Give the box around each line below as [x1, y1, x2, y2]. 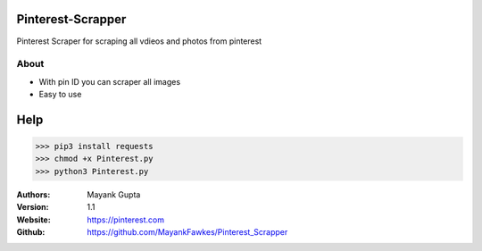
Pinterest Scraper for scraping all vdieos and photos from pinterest [16, 36, 262, 46]
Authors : [16, 188, 51, 200]
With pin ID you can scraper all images [38, 76, 181, 87]
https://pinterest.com [87, 214, 165, 225]
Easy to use [38, 89, 82, 100]
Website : [16, 214, 51, 225]
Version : [16, 202, 49, 213]
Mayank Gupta [87, 188, 141, 200]
